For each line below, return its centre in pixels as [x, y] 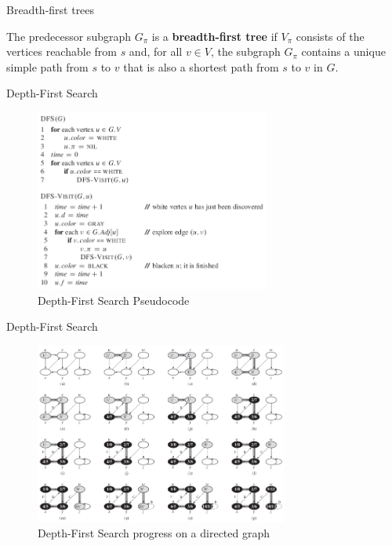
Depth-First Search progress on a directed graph [154, 533]
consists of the [330, 36]
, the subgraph [245, 51]
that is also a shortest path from [201, 66]
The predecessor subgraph [69, 36]
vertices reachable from [62, 51]
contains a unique [343, 51]
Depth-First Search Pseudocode [114, 300]
